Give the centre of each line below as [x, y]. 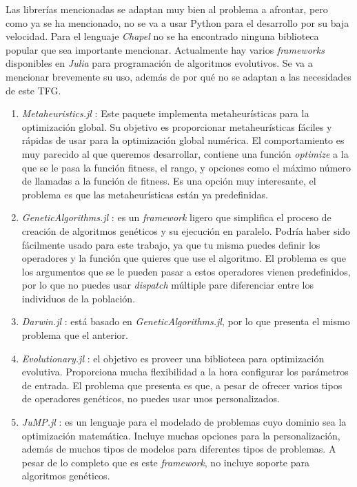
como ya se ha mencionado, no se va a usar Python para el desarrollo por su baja [177, 22]
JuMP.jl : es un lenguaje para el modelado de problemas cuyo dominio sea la [184, 422]
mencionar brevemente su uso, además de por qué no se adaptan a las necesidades [178, 76]
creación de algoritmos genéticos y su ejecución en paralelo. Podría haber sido [186, 230]
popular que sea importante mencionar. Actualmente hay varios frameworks [165, 49]
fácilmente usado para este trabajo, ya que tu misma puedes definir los [171, 244]
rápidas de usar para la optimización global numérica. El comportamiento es [183, 140]
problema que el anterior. [75, 335]
